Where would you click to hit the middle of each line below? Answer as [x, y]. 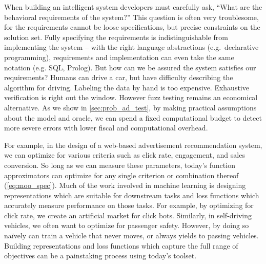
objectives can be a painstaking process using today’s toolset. [100, 256]
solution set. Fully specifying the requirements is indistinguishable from [116, 37]
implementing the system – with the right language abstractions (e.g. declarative [131, 47]
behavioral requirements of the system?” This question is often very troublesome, [131, 17]
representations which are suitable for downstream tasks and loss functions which [132, 195]
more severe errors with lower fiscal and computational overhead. [106, 128]
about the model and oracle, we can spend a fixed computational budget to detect [133, 117]
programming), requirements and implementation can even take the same [119, 57]
